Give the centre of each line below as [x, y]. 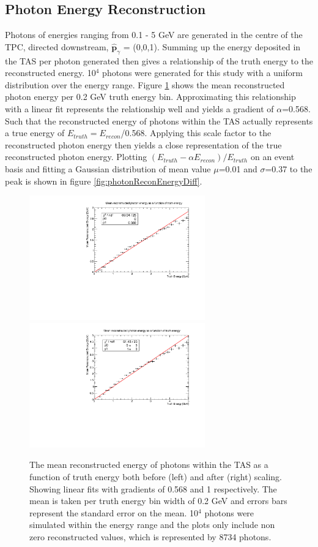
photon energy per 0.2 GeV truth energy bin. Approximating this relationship [150, 97]
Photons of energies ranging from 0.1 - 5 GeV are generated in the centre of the [154, 35]
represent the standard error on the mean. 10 [114, 512]
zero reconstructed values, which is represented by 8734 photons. [150, 536]
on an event [272, 157]
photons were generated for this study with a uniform [202, 73]
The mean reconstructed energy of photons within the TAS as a [149, 465]
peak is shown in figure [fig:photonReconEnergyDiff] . [104, 181]
